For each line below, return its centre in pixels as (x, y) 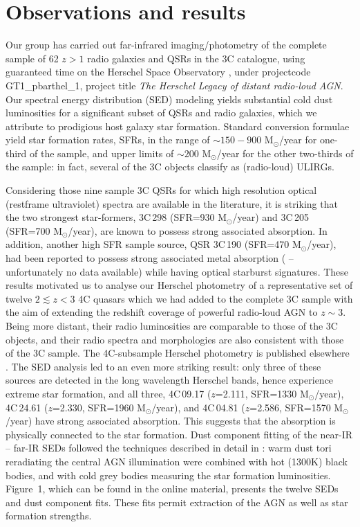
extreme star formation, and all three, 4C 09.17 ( (108, 393)
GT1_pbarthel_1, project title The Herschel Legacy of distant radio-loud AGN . (174, 85)
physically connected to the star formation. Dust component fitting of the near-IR (179, 434)
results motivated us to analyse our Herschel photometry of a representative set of (179, 285)
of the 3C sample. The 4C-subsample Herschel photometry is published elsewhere (178, 353)
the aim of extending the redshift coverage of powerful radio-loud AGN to (162, 312)
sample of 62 (32, 58)
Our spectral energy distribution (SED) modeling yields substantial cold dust (169, 99)
